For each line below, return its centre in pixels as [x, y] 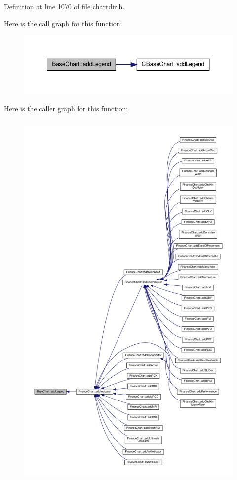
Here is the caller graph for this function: [66, 108]
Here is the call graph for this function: [63, 23]
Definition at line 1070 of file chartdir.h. [64, 6]
